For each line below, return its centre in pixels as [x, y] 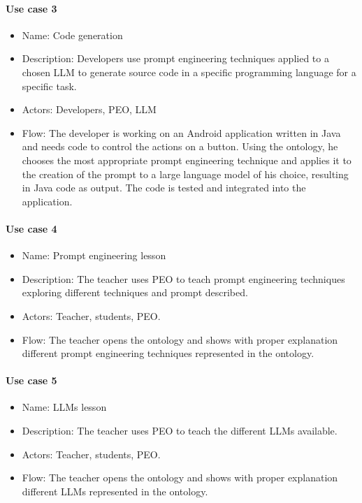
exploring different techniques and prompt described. [135, 292]
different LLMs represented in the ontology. [115, 491]
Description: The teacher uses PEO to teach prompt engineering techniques [183, 278]
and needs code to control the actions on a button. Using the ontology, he [180, 146]
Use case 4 [31, 228]
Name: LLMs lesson [64, 407]
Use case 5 [31, 380]
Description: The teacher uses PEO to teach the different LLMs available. [180, 431]
